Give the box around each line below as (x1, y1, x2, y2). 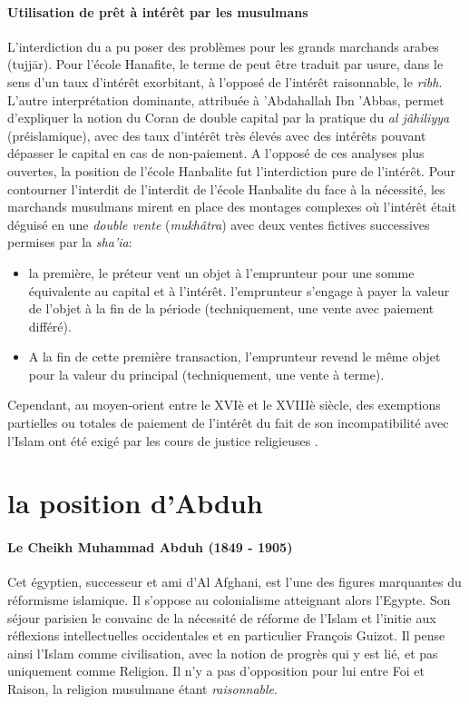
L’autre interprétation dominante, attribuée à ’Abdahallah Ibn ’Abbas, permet (7, 90, 445, 109)
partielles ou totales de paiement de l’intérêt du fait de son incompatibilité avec (7, 413, 449, 432)
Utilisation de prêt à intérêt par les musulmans (7, 2, 308, 21)
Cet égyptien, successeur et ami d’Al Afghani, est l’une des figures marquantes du (7, 572, 462, 591)
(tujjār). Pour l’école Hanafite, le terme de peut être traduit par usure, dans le (7, 55, 444, 74)
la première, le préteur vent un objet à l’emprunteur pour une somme (28, 263, 415, 282)
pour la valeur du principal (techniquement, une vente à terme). (28, 364, 385, 383)
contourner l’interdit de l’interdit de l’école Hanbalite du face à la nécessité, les (7, 179, 445, 198)
